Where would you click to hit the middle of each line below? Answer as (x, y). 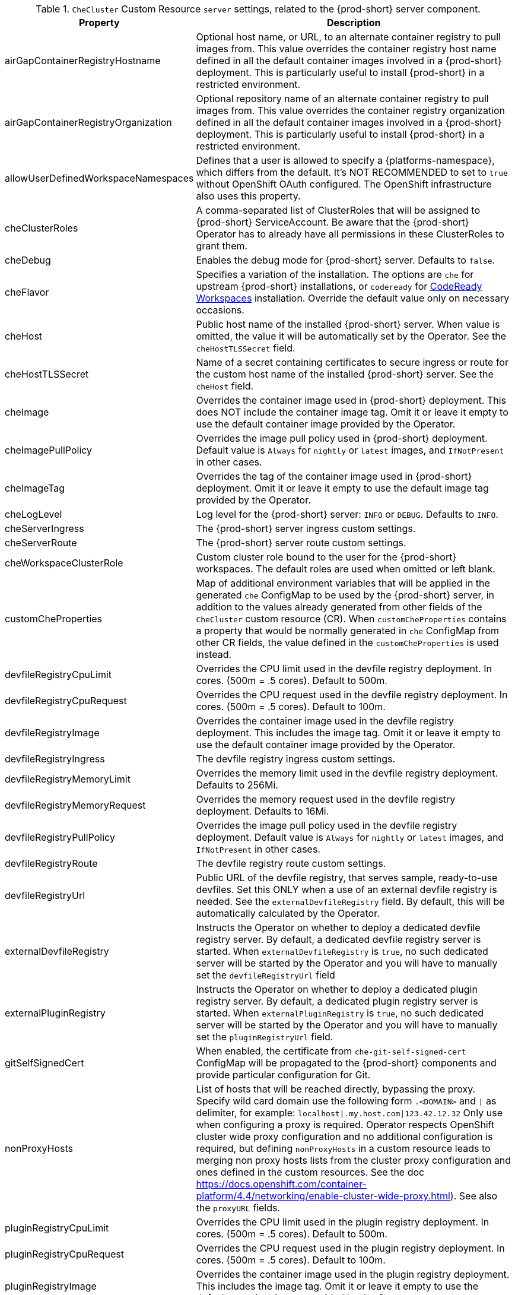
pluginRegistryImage (51, 1286)
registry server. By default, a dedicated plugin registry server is (337, 1001)
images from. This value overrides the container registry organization (351, 110)
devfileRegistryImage (52, 733)
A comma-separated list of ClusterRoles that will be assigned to (338, 210)
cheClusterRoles (42, 228)
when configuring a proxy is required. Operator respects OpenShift (345, 1125)
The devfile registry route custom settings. (291, 863)
